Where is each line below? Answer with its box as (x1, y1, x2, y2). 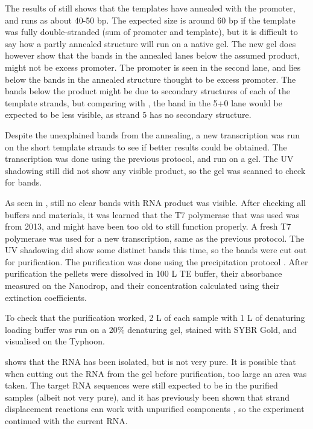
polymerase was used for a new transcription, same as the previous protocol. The (5, 231, 305, 244)
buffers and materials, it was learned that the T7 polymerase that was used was (5, 208, 300, 221)
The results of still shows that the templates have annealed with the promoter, (5, 2, 296, 14)
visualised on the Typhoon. (5, 335, 105, 347)
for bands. (5, 176, 42, 189)
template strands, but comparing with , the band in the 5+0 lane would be (5, 96, 282, 109)
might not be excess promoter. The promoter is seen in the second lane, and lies (5, 60, 301, 73)
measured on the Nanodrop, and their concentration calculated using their (5, 279, 279, 292)
